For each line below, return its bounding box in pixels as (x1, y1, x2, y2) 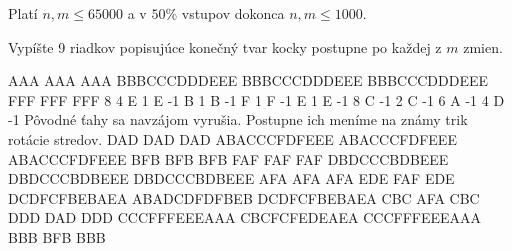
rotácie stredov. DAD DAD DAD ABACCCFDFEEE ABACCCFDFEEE (8, 128, 457, 149)
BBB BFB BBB (8, 226, 106, 247)
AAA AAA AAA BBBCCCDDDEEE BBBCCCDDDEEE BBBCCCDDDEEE (8, 70, 489, 91)
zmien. (463, 36, 503, 57)
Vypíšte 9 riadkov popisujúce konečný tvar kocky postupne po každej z (8, 36, 442, 57)
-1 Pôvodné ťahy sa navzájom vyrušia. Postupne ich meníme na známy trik (8, 109, 468, 130)
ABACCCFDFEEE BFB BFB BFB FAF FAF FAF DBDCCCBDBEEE (8, 148, 449, 169)
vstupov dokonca (181, 3, 285, 23)
